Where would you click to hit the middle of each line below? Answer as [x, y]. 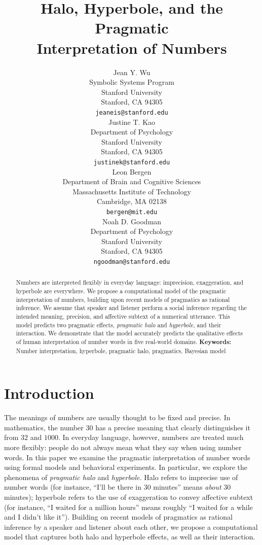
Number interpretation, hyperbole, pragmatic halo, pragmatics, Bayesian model [121, 350]
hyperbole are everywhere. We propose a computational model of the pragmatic [121, 291]
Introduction [49, 393]
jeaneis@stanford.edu [132, 112]
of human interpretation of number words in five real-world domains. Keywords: [124, 342]
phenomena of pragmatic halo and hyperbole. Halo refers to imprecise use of [121, 477]
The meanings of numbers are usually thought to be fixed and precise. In [117, 417]
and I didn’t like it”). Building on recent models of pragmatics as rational [118, 517]
